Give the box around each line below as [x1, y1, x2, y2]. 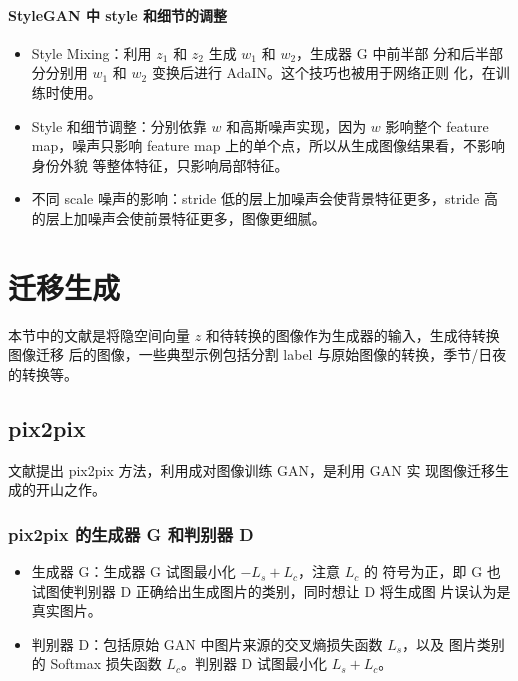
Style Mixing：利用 [31, 42, 152, 63]
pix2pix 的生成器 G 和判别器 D [8, 521, 254, 546]
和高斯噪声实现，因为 [226, 115, 367, 136]
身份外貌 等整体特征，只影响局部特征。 [31, 154, 289, 175]
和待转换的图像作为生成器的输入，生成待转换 [205, 324, 500, 345]
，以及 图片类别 [402, 633, 505, 654]
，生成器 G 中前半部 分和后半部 [296, 42, 504, 63]
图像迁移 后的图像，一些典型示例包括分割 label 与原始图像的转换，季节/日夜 [8, 344, 507, 365]
